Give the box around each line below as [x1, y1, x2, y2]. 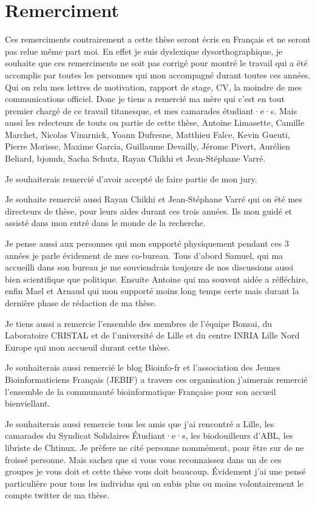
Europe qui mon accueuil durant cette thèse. [5, 340, 171, 353]
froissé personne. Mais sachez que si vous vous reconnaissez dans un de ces [5, 453, 282, 465]
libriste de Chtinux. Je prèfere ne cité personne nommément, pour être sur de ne [5, 441, 304, 453]
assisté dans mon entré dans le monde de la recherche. [5, 216, 206, 229]
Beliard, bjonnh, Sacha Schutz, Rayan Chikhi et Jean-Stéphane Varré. [5, 152, 266, 165]
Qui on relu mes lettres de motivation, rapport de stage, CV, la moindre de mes [5, 80, 302, 93]
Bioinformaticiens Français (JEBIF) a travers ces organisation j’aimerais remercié [5, 373, 308, 385]
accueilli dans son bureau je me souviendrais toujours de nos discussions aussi [5, 261, 294, 273]
